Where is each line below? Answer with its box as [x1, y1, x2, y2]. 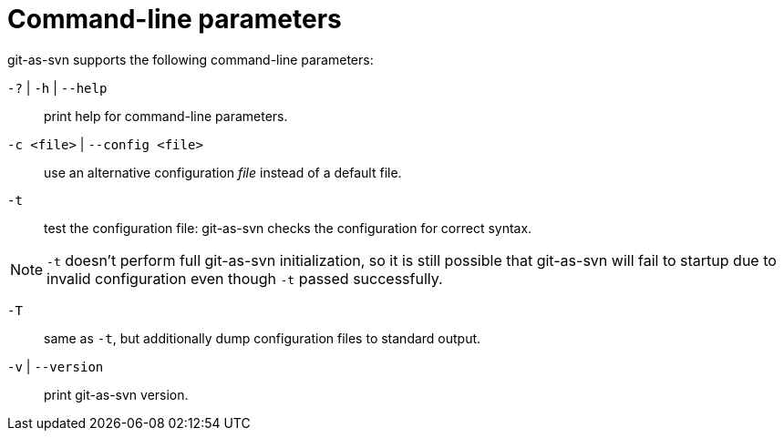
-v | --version [7, 358, 104, 374]
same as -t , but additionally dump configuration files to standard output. [44, 330, 481, 346]
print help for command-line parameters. [44, 107, 288, 124]
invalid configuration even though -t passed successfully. [46, 269, 443, 288]
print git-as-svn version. [44, 386, 189, 402]
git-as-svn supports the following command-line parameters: [7, 51, 374, 67]
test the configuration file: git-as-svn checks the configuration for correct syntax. [44, 219, 532, 236]
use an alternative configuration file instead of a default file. [44, 164, 402, 180]
